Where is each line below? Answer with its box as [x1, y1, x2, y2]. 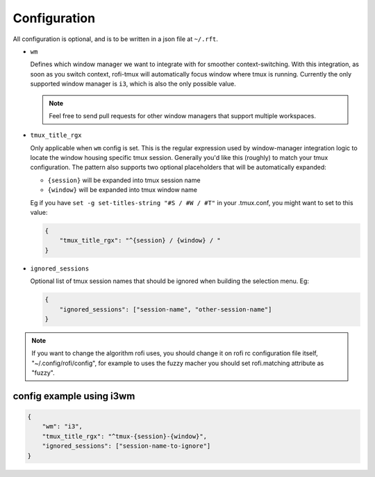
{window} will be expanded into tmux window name [47, 186, 198, 194]
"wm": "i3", [42, 423, 83, 430]
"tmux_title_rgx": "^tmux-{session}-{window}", [42, 432, 208, 440]
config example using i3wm [12, 390, 135, 402]
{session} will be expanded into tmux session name [47, 176, 201, 184]
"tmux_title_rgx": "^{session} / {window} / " [59, 236, 222, 245]
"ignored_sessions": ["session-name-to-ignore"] [42, 442, 211, 450]
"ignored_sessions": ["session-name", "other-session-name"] [59, 305, 272, 313]
